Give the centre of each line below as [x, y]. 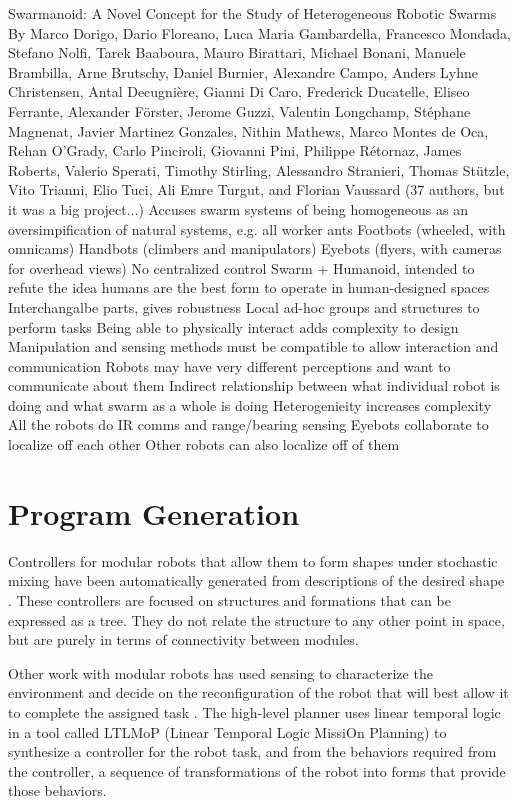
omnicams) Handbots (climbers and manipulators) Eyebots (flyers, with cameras [255, 248]
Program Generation [154, 512]
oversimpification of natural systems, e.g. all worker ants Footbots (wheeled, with [257, 228]
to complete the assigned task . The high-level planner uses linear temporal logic [254, 711]
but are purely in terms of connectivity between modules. [183, 639]
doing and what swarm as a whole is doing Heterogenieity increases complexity [250, 404]
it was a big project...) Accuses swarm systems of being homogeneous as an [238, 208]
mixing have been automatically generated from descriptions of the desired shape [256, 580]
